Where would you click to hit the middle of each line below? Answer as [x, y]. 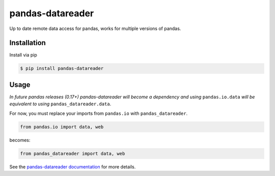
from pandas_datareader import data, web [73, 153]
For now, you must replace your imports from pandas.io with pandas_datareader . [99, 113]
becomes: [20, 140]
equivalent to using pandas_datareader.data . [60, 104]
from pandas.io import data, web [62, 127]
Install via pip [23, 55]
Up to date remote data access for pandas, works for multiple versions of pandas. [95, 28]
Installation [28, 43]
